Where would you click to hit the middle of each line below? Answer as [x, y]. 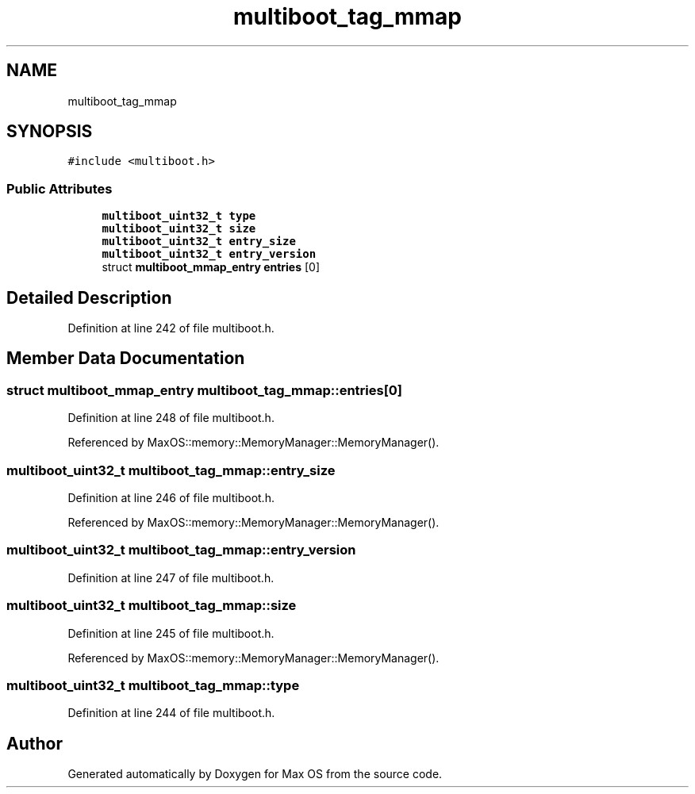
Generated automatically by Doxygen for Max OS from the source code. [255, 774]
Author [35, 743]
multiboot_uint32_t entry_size [199, 242]
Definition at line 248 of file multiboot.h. [171, 418]
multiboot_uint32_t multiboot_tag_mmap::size [152, 606]
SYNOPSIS [50, 132]
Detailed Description [89, 297]
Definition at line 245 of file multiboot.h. [171, 633]
